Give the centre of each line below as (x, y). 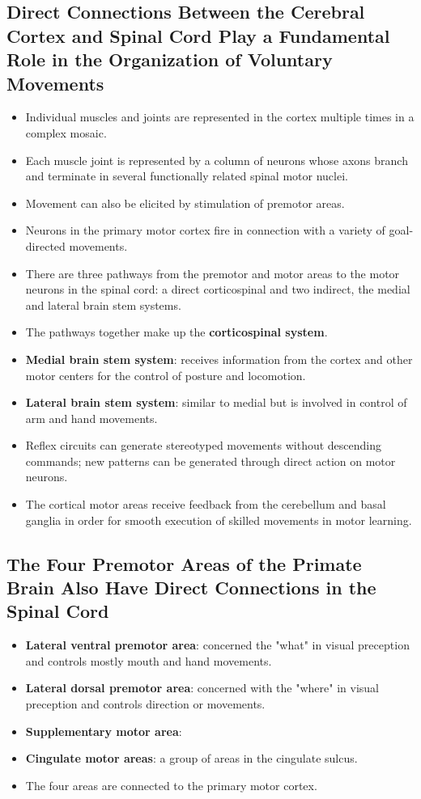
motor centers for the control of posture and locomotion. (166, 375)
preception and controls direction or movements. (145, 704)
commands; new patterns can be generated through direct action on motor (210, 461)
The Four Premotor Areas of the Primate (184, 563)
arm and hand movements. (91, 418)
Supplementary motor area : (104, 731)
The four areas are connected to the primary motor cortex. (171, 785)
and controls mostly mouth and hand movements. (149, 660)
